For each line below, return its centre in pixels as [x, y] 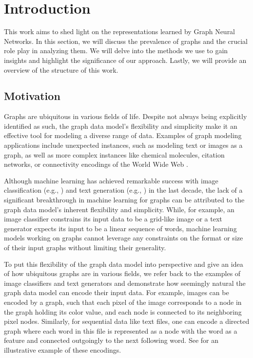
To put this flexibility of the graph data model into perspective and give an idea [124, 264]
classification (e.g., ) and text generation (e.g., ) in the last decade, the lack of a [123, 190]
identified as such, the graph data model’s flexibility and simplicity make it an [121, 126]
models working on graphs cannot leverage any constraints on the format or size [124, 238]
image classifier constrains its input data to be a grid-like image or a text [113, 219]
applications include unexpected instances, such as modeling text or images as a [123, 145]
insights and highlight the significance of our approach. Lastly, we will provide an [125, 60]
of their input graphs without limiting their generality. [85, 248]
